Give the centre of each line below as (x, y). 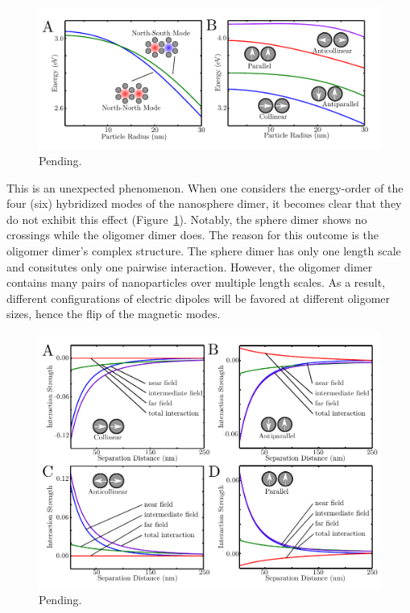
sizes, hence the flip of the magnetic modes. (114, 314)
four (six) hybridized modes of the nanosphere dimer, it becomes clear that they (204, 203)
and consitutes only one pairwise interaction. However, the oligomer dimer (190, 266)
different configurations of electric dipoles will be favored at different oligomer (198, 298)
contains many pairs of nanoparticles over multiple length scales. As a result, (196, 282)
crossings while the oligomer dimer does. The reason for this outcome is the (193, 235)
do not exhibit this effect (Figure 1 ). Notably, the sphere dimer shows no (187, 219)
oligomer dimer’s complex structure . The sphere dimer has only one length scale (204, 250)
